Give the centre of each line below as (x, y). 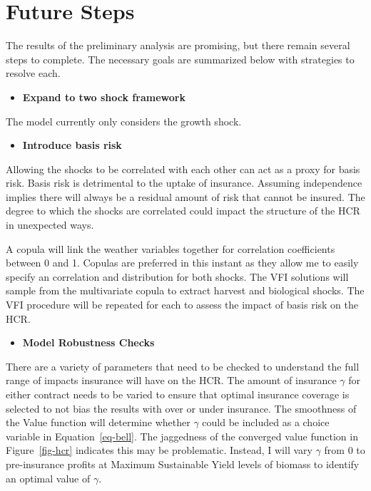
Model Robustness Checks (88, 342)
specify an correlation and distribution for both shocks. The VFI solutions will (177, 276)
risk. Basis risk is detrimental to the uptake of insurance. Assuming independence (184, 183)
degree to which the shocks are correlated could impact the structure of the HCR (183, 211)
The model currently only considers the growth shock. (124, 121)
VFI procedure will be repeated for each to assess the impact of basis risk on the (182, 305)
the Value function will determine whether (98, 422)
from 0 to (345, 450)
